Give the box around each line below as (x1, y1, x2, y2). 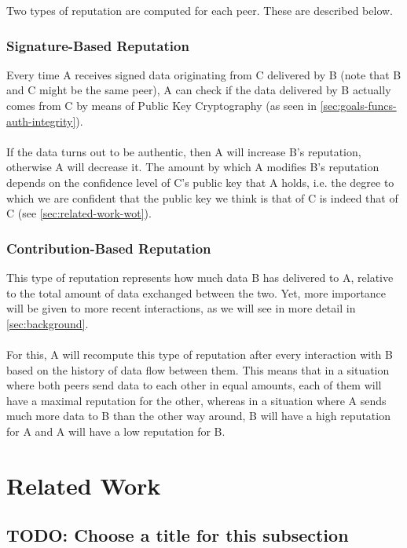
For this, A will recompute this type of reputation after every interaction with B (6, 345, 393, 362)
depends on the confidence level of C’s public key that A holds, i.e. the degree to (6, 174, 394, 190)
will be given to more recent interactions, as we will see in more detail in (6, 300, 356, 316)
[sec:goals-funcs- (320, 97, 397, 113)
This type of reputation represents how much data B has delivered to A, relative (6, 269, 394, 285)
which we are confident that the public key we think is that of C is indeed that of (6, 189, 398, 206)
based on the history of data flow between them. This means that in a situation (6, 361, 390, 378)
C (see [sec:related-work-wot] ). (6, 205, 152, 221)
